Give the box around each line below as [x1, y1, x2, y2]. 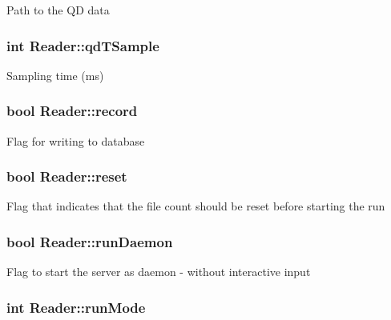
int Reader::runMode [6, 297, 146, 317]
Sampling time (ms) [6, 66, 104, 83]
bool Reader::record [6, 101, 138, 121]
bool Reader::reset [6, 166, 127, 186]
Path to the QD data [6, 2, 110, 18]
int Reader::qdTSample [6, 35, 159, 55]
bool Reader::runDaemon [6, 231, 173, 251]
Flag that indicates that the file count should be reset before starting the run [6, 198, 385, 214]
